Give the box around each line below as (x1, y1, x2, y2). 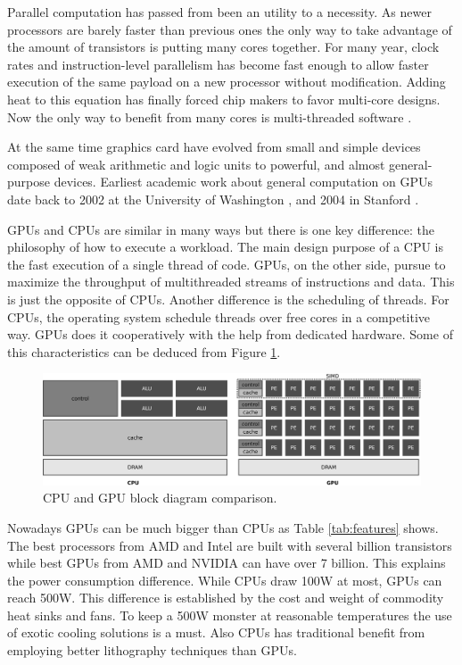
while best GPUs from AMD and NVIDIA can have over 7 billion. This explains (7, 553, 446, 572)
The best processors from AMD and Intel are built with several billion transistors (7, 536, 452, 554)
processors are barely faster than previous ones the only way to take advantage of (7, 20, 452, 38)
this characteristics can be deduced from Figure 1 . (7, 342, 281, 361)
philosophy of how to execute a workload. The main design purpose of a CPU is (7, 237, 444, 256)
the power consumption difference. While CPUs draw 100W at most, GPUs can (7, 570, 442, 589)
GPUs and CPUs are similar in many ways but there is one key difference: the (7, 220, 434, 238)
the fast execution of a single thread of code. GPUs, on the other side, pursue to (7, 254, 446, 273)
